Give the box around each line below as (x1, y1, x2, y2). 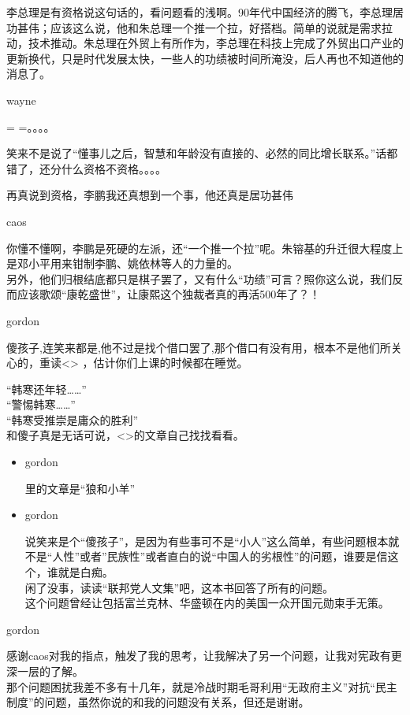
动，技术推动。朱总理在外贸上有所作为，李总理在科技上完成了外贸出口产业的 (6, 35, 404, 51)
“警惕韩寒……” (6, 396, 76, 413)
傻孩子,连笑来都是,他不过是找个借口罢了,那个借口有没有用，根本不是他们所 (6, 339, 391, 355)
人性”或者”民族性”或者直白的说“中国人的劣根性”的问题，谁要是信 (52, 548, 388, 565)
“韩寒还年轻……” (6, 380, 87, 397)
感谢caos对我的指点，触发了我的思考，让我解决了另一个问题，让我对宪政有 (6, 647, 391, 664)
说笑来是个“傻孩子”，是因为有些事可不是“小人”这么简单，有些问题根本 (24, 532, 389, 549)
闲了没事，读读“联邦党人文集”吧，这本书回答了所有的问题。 (24, 579, 334, 595)
